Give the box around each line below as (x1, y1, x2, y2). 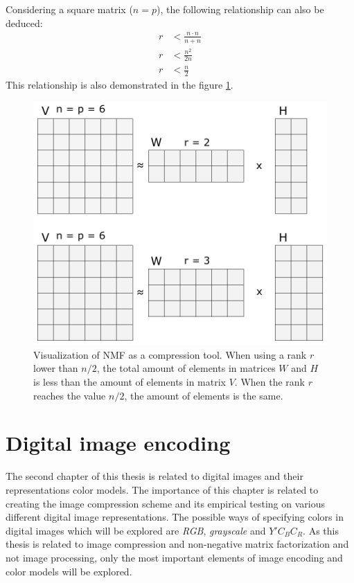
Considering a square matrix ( (6, 2, 133, 16)
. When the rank (234, 375, 305, 389)
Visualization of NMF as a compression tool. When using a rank (33, 347, 307, 361)
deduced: (6, 15, 43, 30)
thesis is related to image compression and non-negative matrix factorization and (6, 537, 349, 551)
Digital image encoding (6, 429, 231, 457)
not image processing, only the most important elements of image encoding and (6, 550, 343, 564)
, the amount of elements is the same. (124, 388, 283, 402)
